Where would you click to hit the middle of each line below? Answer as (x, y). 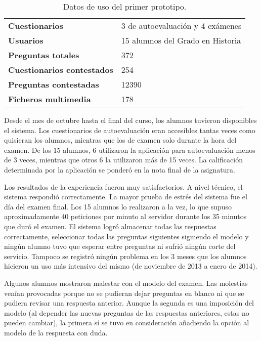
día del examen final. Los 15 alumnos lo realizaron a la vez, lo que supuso (118, 206)
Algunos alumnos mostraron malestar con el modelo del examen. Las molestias (126, 283)
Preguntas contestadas (54, 84)
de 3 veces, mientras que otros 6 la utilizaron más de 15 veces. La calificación (123, 160)
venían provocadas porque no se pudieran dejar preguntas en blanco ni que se (124, 293)
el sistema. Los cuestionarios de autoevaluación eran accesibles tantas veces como (130, 130)
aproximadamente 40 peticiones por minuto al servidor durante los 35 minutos (125, 216)
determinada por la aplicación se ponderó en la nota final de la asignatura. (120, 169)
